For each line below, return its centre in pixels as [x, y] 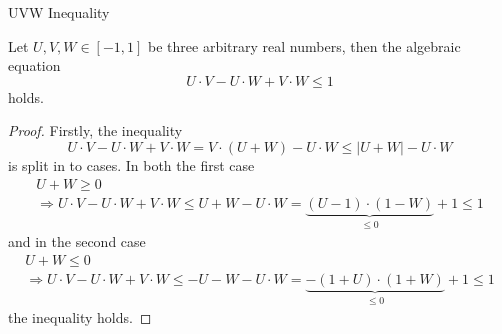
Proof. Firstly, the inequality [95, 130]
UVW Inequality [59, 12]
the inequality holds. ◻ [80, 317]
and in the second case [77, 241]
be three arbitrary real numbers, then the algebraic [304, 45]
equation [34, 65]
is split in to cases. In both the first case [131, 164]
